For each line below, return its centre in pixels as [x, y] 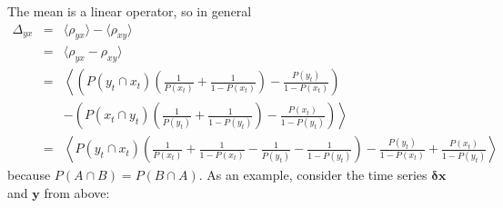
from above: [77, 192]
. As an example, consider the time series [313, 175]
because [29, 175]
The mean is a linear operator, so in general [130, 11]
